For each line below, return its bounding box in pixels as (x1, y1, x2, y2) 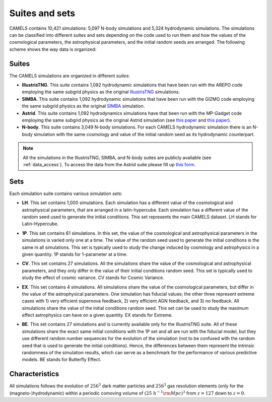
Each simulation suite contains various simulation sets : (9, 190, 123, 196)
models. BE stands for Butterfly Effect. (22, 357, 102, 363)
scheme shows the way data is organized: (9, 46, 97, 52)
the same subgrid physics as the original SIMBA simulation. (22, 103, 145, 109)
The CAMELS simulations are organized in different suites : (9, 73, 130, 79)
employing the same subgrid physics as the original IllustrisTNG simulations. (22, 89, 180, 95)
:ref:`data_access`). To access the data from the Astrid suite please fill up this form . (23, 161, 196, 167)
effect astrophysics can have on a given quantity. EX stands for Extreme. (22, 312, 173, 318)
